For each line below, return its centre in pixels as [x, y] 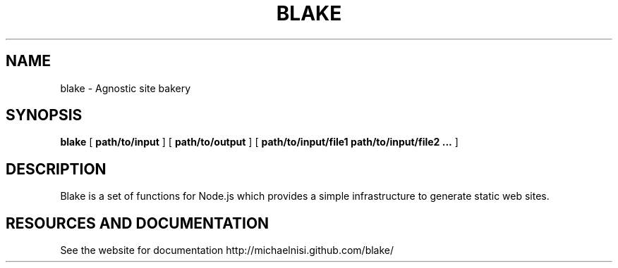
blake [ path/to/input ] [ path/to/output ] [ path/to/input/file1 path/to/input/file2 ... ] [259, 142]
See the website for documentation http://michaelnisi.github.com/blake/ [227, 250]
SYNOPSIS [44, 115]
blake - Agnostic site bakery [126, 88]
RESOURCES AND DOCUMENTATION [138, 223]
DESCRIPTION [56, 169]
